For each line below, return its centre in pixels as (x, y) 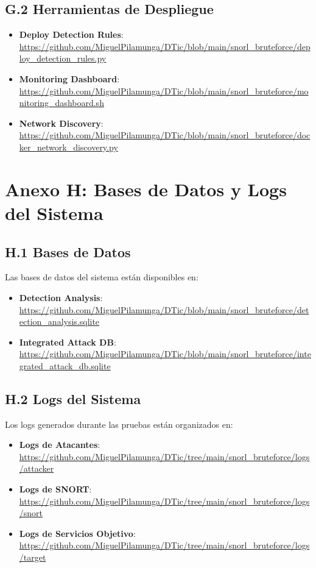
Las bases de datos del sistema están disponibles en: (102, 277)
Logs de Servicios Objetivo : (77, 533)
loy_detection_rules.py (63, 58)
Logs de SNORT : (55, 489)
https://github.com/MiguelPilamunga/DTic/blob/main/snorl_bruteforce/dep (165, 46)
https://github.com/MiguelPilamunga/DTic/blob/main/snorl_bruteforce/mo (164, 91)
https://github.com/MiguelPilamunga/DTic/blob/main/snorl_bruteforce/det (164, 309)
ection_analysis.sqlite (59, 321)
